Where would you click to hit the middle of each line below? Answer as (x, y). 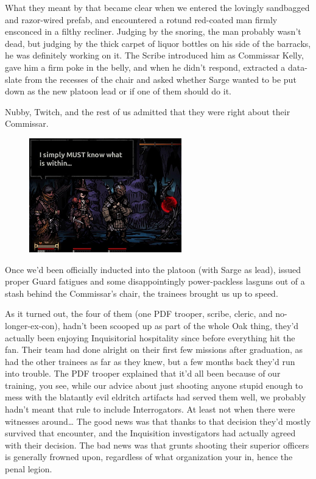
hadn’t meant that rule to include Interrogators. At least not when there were (150, 409)
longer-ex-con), (33, 325)
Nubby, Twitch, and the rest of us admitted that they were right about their (148, 111)
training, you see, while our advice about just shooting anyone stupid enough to (154, 385)
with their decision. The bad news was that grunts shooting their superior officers (157, 445)
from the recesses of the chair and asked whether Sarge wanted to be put (160, 79)
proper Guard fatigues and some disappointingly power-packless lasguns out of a (155, 281)
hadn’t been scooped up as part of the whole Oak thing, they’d (181, 325)
